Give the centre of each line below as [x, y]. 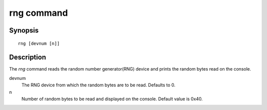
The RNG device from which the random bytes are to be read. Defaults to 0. [98, 85]
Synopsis [24, 30]
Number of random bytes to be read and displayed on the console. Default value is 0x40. [112, 99]
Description [28, 57]
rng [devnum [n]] [39, 43]
